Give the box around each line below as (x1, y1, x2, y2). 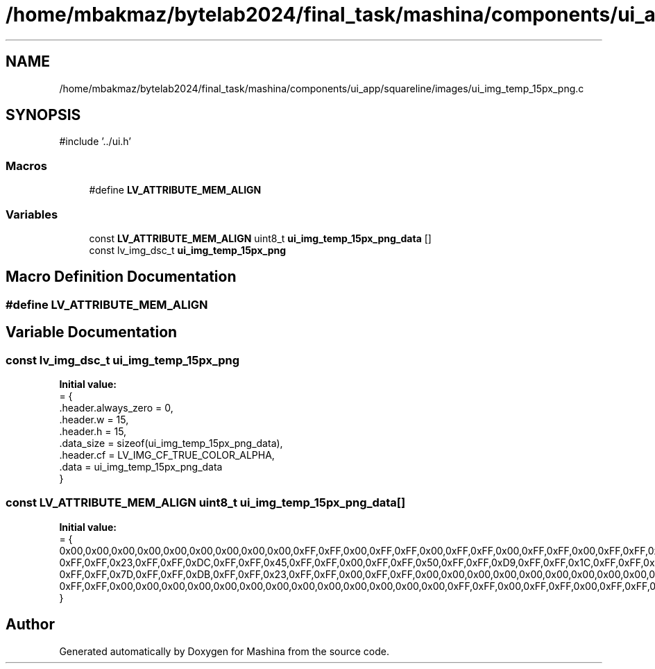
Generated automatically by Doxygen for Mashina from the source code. (59, 645, 390, 657)
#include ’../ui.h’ (59, 135, 131, 148)
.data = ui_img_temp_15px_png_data (59, 461, 223, 473)
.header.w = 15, (59, 414, 129, 425)
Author (6, 616, 55, 634)
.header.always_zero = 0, (59, 402, 173, 414)
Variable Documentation (6, 323, 178, 341)
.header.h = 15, (59, 425, 127, 437)
